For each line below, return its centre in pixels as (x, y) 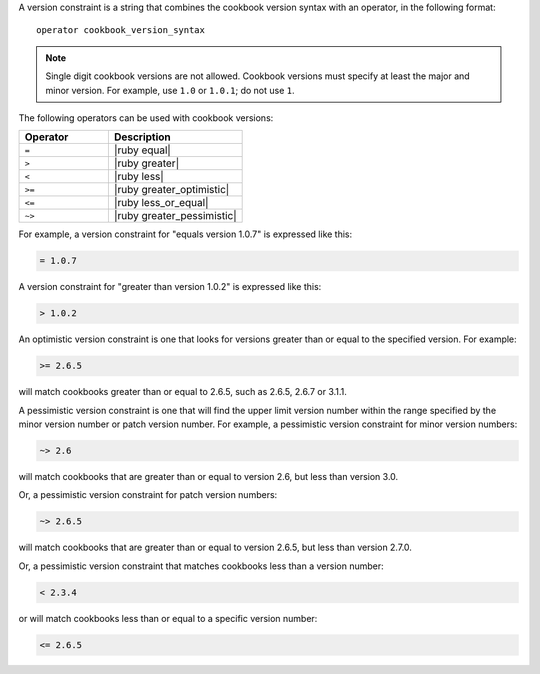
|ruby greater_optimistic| (171, 190)
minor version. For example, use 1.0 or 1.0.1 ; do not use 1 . (170, 90)
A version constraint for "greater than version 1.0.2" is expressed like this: (170, 287)
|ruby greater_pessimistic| (175, 216)
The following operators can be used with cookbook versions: (146, 117)
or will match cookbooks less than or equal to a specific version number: (168, 618)
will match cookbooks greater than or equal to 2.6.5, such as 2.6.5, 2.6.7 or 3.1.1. (182, 392)
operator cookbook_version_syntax (120, 30)
